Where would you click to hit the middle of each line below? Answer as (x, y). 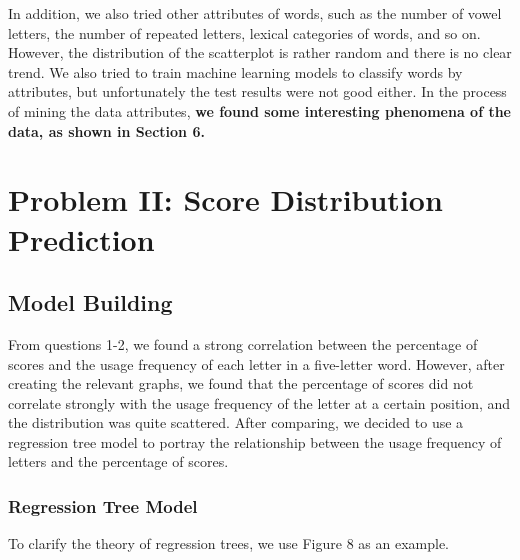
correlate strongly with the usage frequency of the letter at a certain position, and (259, 402)
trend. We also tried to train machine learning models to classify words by (235, 71)
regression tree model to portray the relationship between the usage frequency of (255, 441)
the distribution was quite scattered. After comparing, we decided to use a (236, 422)
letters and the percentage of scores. (118, 461)
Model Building (90, 302)
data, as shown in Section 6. (106, 130)
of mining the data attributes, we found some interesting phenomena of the (260, 110)
